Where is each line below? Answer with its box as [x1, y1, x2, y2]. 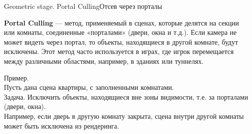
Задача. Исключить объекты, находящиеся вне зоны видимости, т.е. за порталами [4, 91, 248, 102]
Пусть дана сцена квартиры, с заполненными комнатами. [4, 82, 174, 92]
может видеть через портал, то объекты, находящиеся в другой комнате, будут [4, 36, 238, 47]
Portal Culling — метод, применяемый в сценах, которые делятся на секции [4, 17, 239, 27]
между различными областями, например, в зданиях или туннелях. [4, 55, 204, 66]
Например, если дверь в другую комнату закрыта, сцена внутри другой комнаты [4, 110, 244, 121]
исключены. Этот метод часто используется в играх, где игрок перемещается [4, 46, 234, 56]
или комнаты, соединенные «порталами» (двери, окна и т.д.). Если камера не [4, 27, 237, 37]
